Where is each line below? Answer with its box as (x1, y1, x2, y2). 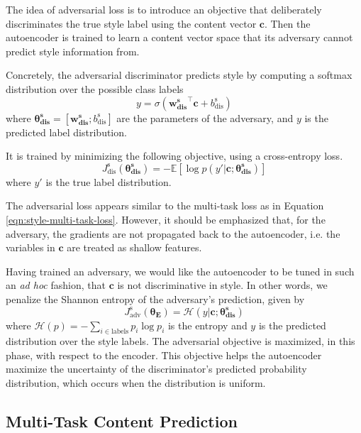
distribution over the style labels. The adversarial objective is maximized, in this (6, 334, 355, 349)
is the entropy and (167, 317, 248, 332)
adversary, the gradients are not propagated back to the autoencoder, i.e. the (6, 226, 340, 241)
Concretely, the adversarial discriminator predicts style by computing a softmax (6, 67, 352, 82)
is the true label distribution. (45, 174, 172, 189)
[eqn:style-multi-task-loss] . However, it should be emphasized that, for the (6, 212, 326, 226)
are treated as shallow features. (67, 240, 202, 255)
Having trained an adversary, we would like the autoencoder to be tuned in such (6, 263, 355, 278)
